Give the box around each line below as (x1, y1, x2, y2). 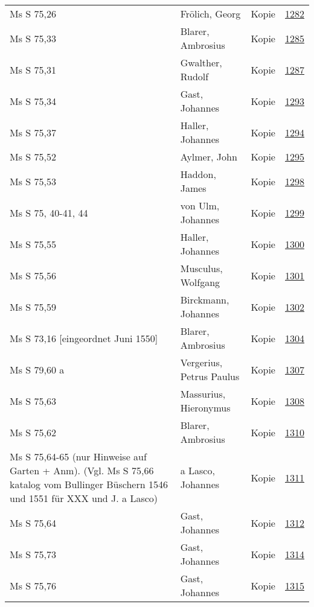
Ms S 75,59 (10, 299, 56, 314)
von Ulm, (180, 199, 220, 212)
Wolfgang (180, 275, 220, 289)
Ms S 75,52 (10, 150, 56, 164)
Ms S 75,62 (10, 425, 56, 439)
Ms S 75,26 (10, 7, 56, 21)
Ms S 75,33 (10, 31, 56, 45)
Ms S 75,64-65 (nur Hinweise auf (10, 450, 147, 463)
